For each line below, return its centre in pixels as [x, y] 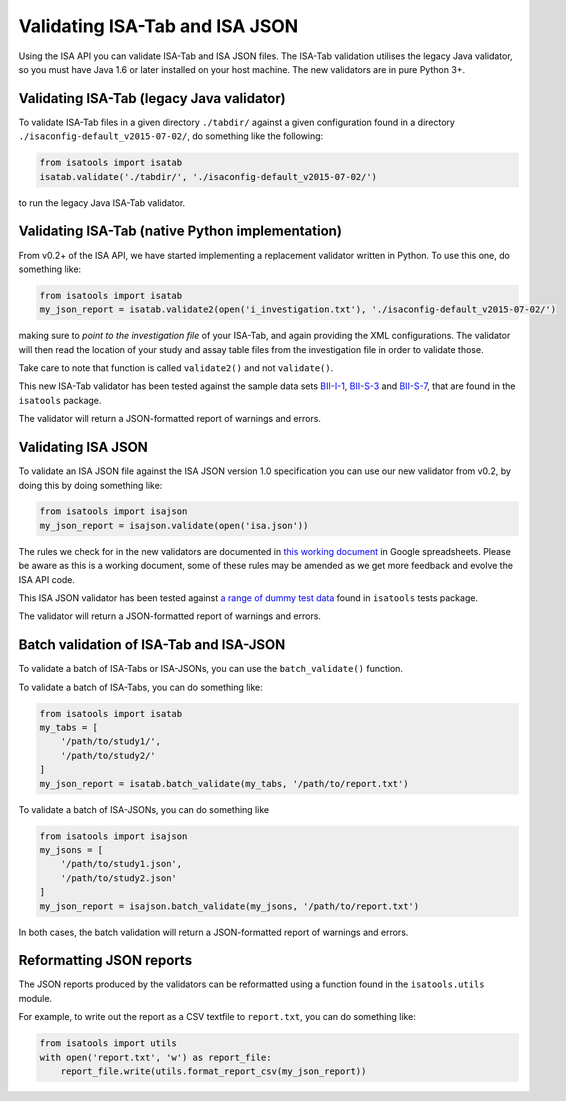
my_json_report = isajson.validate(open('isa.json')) [174, 525]
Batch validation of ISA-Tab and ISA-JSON [152, 645]
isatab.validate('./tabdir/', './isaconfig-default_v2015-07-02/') [208, 176]
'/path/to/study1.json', [121, 864]
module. [35, 998]
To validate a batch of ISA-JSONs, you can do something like [144, 809]
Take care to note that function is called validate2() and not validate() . [176, 368]
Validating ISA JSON [83, 447]
